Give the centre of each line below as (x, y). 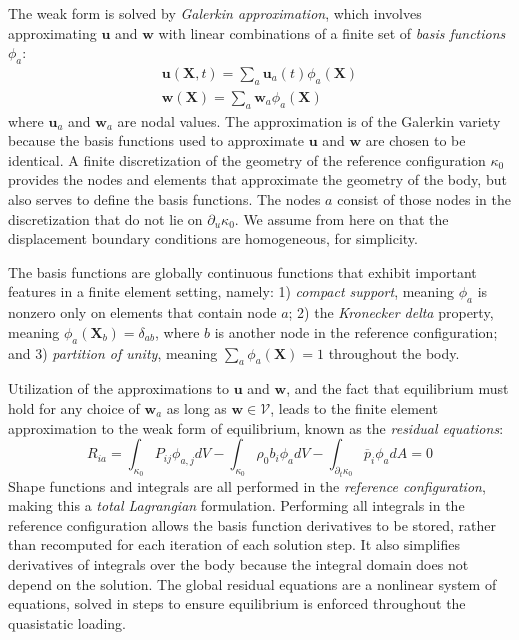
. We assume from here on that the (341, 218)
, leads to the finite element (354, 407)
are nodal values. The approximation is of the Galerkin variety (309, 120)
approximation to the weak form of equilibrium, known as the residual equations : (256, 427)
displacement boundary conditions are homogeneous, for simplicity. (213, 238)
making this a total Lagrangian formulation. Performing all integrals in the (236, 505)
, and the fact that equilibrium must (397, 388)
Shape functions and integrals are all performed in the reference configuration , (247, 485)
